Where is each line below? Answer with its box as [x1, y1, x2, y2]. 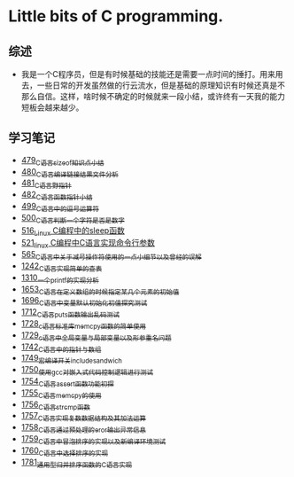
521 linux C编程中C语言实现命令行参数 [20, 238, 156, 250]
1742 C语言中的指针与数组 [20, 341, 102, 354]
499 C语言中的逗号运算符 [20, 201, 99, 214]
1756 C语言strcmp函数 [20, 399, 90, 411]
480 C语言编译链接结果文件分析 [20, 166, 119, 179]
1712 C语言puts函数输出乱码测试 [20, 307, 120, 319]
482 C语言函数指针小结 [20, 189, 93, 201]
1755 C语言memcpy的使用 [20, 387, 103, 400]
